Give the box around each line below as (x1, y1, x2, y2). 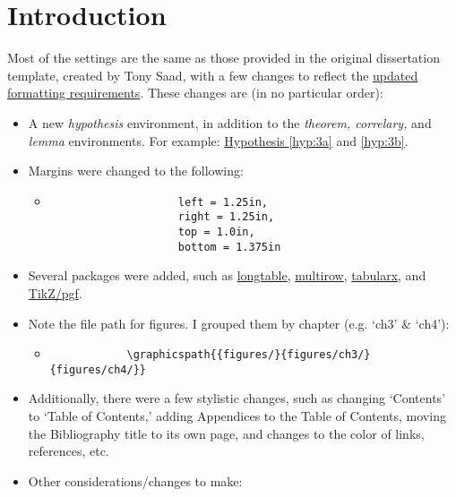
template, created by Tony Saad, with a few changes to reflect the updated (7, 65, 418, 84)
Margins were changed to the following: (28, 161, 244, 180)
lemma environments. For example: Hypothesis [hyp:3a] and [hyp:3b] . (28, 131, 409, 150)
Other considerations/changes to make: (28, 471, 243, 490)
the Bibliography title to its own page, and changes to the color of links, (28, 424, 425, 442)
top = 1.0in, (177, 226, 255, 238)
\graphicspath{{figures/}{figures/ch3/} (126, 348, 371, 362)
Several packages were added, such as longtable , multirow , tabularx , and (28, 266, 426, 285)
